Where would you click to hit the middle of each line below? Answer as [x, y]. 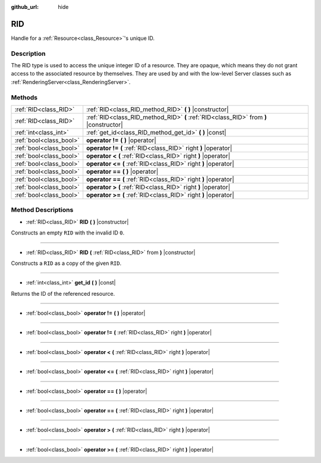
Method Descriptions [42, 210]
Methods [24, 97]
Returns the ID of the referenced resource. [63, 293]
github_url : [25, 7]
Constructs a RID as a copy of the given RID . [66, 263]
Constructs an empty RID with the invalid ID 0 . [68, 233]
